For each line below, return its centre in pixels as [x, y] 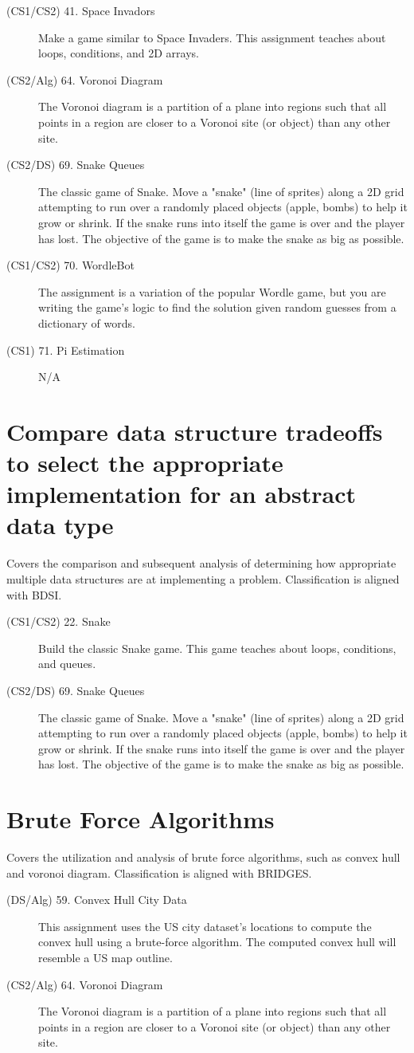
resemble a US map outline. [105, 957]
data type [60, 525]
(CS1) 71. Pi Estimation [66, 350]
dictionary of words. [87, 322]
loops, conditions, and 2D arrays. [119, 53]
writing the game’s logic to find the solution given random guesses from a [217, 307]
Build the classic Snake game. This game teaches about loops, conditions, [217, 648]
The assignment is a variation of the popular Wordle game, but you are [212, 291]
